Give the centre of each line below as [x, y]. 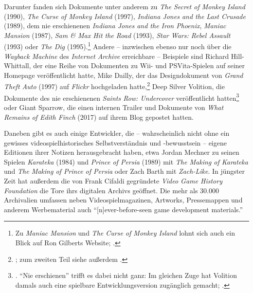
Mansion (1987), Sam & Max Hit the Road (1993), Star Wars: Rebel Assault [117, 35]
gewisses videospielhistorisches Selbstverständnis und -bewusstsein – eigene [115, 142]
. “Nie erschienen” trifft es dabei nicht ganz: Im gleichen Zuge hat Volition [126, 275]
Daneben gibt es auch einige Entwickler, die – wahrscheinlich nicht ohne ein [117, 133]
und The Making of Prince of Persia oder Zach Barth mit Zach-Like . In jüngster [124, 171]
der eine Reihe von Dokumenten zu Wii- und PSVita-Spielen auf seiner [139, 65]
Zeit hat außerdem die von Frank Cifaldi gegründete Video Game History [113, 181]
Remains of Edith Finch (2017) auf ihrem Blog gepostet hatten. [99, 117]
